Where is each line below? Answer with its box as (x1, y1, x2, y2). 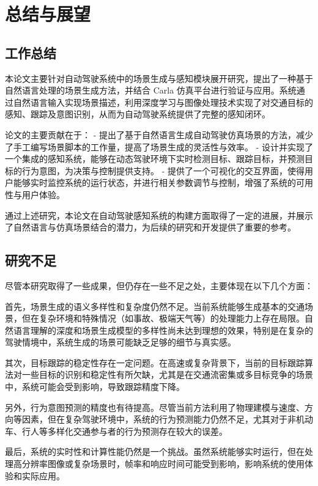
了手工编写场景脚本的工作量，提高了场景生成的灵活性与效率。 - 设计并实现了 (5, 140, 313, 153)
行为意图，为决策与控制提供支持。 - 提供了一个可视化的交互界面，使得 (21, 164, 305, 177)
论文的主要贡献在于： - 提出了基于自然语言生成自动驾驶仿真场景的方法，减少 (5, 128, 313, 141)
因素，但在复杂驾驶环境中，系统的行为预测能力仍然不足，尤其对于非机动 (21, 413, 313, 425)
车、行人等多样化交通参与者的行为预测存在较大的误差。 (5, 424, 227, 437)
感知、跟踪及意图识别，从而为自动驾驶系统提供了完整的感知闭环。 (5, 108, 270, 120)
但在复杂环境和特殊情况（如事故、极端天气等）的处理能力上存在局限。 (21, 312, 305, 325)
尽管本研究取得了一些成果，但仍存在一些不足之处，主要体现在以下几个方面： (5, 279, 313, 292)
